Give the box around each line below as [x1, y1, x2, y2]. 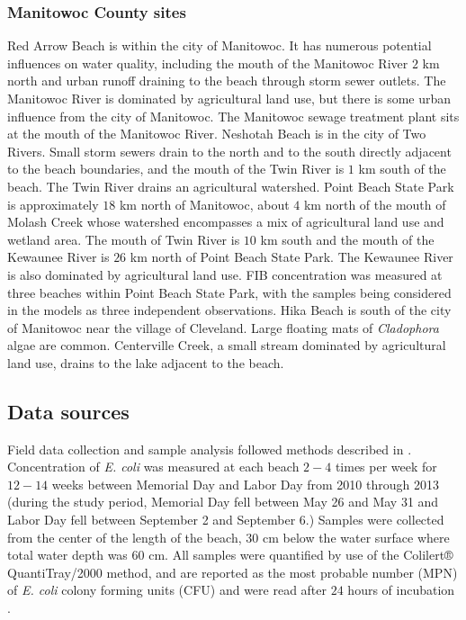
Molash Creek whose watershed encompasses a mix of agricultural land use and [7, 212, 444, 231]
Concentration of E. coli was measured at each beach [7, 457, 300, 476]
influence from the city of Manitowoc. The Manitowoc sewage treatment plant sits [7, 106, 460, 125]
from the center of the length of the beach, [7, 527, 242, 546]
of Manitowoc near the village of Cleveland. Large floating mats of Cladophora [7, 318, 439, 337]
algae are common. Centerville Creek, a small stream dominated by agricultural [7, 336, 446, 355]
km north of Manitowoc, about [119, 194, 290, 213]
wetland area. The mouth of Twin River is [7, 229, 240, 248]
